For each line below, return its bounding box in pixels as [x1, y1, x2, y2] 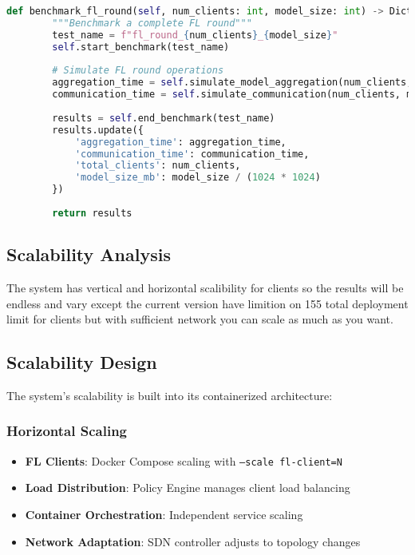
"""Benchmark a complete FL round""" [52, 17, 252, 29]
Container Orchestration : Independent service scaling [25, 506, 303, 522]
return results [52, 207, 132, 219]
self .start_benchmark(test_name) [52, 41, 230, 53]
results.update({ [52, 124, 144, 136]
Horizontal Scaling [6, 421, 127, 441]
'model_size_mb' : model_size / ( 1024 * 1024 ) [74, 172, 321, 184]
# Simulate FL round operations [52, 65, 224, 77]
